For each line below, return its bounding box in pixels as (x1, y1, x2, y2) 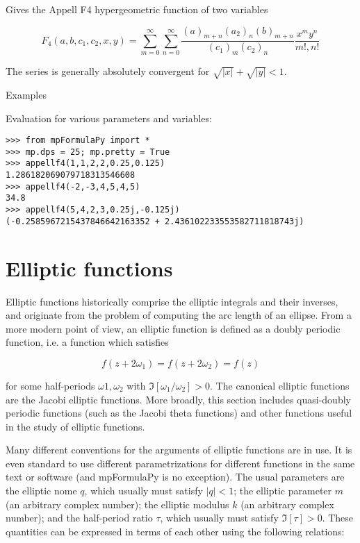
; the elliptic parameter (234, 483, 332, 498)
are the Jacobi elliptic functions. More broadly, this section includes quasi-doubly (6, 392, 351, 406)
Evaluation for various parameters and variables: (6, 110, 212, 125)
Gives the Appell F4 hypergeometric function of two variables (6, 2, 268, 16)
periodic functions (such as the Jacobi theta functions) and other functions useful (6, 406, 352, 420)
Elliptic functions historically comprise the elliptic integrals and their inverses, (6, 294, 338, 308)
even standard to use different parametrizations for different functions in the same (6, 456, 355, 470)
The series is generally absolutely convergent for (6, 64, 210, 78)
